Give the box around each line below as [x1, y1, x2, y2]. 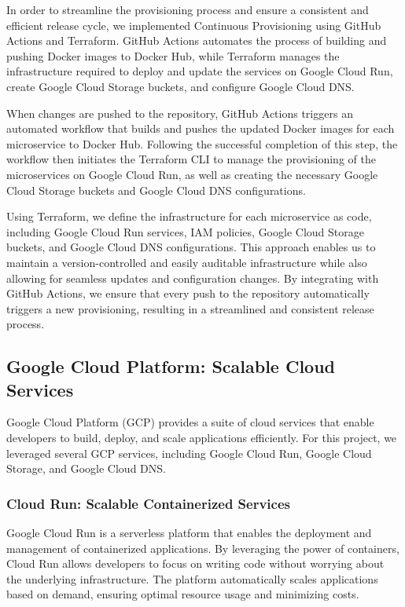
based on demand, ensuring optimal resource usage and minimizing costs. [6, 586, 359, 602]
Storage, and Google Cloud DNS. [6, 460, 166, 477]
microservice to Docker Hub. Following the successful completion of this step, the [6, 135, 398, 152]
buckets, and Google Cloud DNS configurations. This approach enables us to [6, 239, 376, 255]
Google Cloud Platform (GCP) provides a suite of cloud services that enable [6, 414, 374, 430]
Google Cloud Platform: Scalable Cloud [6, 354, 336, 378]
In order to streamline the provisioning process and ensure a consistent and [6, 2, 369, 17]
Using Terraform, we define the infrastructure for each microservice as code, [6, 208, 372, 225]
